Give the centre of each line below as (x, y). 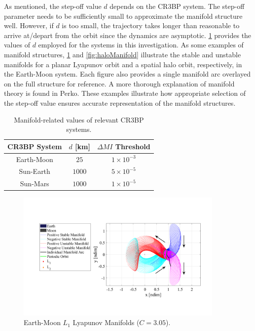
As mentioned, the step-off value (53, 6)
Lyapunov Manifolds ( (106, 322)
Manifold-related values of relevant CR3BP (79, 119)
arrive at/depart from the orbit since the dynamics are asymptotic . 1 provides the (128, 35)
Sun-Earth (35, 171)
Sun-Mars (35, 184)
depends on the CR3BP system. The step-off (177, 6)
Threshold (133, 146)
